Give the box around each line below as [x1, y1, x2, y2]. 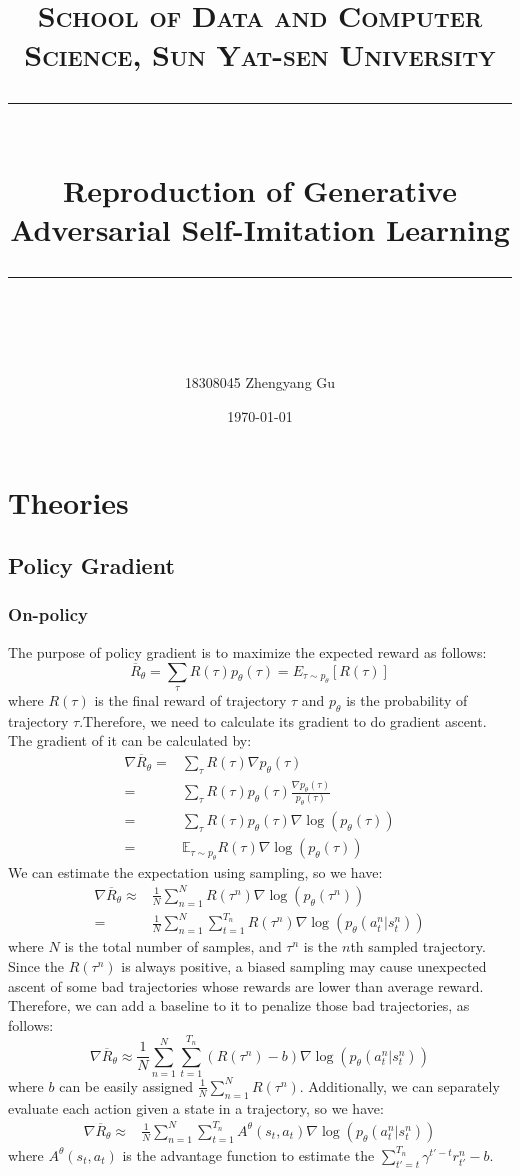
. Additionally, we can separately [299, 1075, 500, 1096]
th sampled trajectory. [350, 936, 486, 957]
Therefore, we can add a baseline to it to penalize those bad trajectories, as [8, 995, 470, 1016]
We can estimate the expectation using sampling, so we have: [8, 861, 383, 882]
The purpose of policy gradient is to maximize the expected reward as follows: [8, 641, 487, 662]
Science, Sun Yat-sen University [24, 34, 496, 75]
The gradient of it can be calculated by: [8, 730, 252, 751]
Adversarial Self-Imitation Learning [10, 208, 510, 249]
